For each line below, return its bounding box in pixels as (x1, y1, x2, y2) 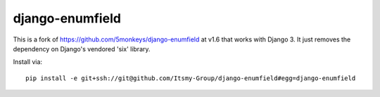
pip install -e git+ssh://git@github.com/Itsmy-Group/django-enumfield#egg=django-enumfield (25, 74, 356, 82)
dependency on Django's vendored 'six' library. (13, 44, 151, 53)
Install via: (13, 58, 42, 66)
